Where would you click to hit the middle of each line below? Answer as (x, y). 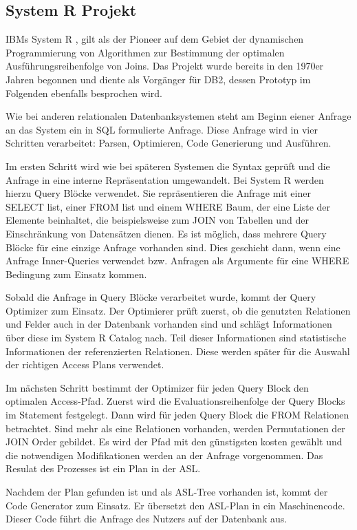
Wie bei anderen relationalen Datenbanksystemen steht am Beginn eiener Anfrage (178, 116)
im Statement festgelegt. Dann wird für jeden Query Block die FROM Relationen (177, 415)
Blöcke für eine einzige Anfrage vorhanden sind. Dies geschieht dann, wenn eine (173, 247)
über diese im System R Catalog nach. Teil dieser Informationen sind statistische (176, 338)
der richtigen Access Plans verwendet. (85, 364)
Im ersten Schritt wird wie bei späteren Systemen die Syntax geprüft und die (168, 166)
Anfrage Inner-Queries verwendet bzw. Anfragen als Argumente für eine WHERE (177, 261)
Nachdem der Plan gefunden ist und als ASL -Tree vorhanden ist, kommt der (167, 492)
